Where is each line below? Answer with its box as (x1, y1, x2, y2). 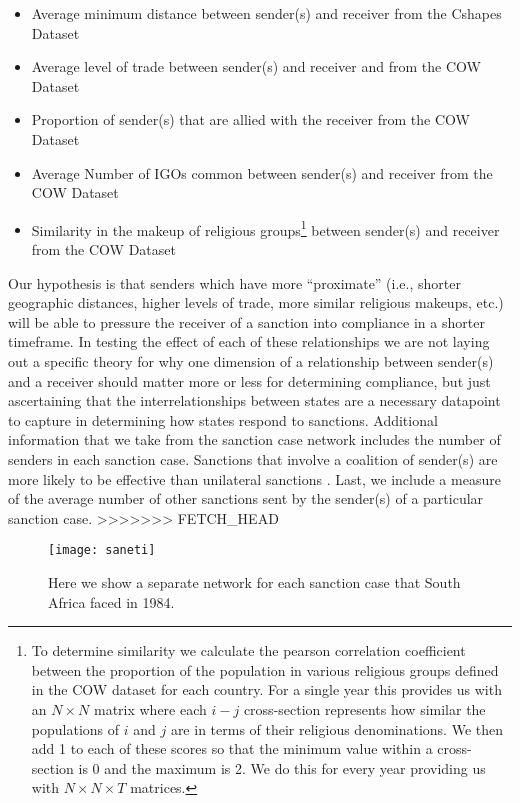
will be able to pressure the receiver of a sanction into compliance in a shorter (8, 311, 485, 332)
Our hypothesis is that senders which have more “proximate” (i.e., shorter (8, 272, 461, 293)
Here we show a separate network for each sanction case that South (48, 571, 461, 592)
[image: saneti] (48, 543, 156, 558)
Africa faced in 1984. (48, 591, 175, 612)
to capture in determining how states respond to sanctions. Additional (8, 409, 438, 430)
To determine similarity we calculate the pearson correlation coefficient (31, 640, 466, 661)
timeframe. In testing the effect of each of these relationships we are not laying (8, 331, 490, 352)
